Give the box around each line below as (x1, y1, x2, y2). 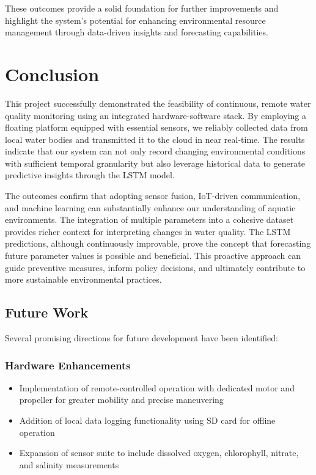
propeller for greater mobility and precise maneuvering (19, 393, 224, 406)
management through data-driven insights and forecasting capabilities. (5, 26, 268, 38)
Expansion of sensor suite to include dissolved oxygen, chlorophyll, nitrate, (19, 446, 299, 459)
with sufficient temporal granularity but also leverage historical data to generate (5, 156, 305, 169)
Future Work (5, 303, 89, 322)
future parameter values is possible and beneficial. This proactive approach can (5, 249, 301, 262)
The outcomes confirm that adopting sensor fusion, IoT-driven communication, (5, 189, 301, 202)
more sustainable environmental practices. (5, 273, 162, 286)
